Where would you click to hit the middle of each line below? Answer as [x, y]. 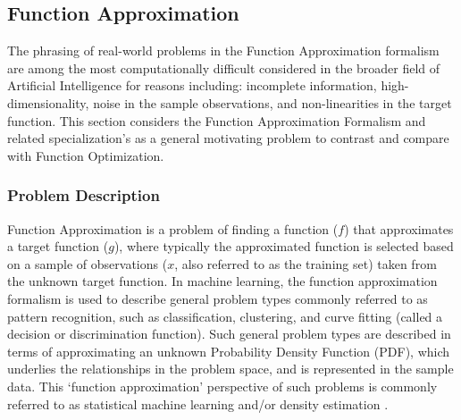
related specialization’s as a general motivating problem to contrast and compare [228, 138]
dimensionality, [48, 102]
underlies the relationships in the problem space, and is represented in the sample [230, 369]
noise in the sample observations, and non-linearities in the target [272, 102]
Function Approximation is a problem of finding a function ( [173, 228]
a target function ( [58, 246]
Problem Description [84, 195]
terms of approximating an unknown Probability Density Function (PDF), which [229, 351]
